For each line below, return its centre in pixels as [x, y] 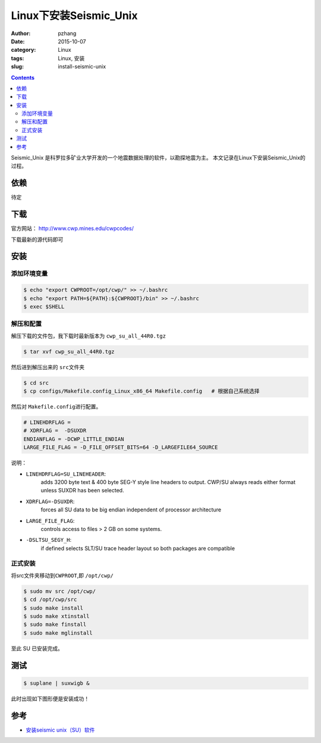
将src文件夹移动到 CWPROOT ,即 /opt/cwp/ [62, 575]
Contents [23, 77]
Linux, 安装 [71, 58]
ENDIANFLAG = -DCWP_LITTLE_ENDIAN [74, 439]
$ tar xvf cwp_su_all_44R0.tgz [69, 352]
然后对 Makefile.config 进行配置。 [56, 407]
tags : [18, 58]
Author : [21, 33]
